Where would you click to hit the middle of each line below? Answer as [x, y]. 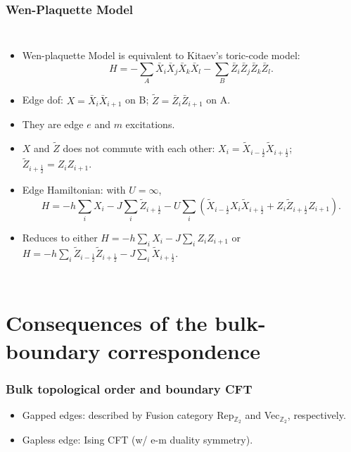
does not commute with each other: [139, 147]
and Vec [262, 415]
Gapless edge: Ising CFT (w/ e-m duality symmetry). [138, 439]
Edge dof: [43, 100]
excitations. [150, 124]
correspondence [184, 350]
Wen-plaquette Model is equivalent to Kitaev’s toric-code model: [161, 55]
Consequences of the [107, 323]
